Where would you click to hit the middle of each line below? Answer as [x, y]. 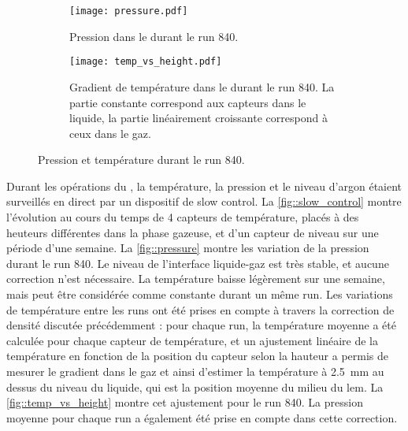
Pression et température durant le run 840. [141, 160]
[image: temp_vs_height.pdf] [146, 62]
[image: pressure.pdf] [129, 11]
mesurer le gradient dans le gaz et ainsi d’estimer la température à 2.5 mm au [195, 371]
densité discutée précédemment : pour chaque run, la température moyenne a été [201, 325]
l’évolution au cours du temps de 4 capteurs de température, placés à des [183, 217]
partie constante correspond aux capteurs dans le [188, 102]
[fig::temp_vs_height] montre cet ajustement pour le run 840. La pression [185, 402]
